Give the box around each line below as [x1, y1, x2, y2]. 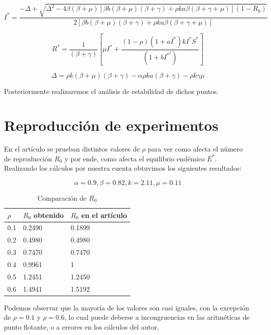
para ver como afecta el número [148, 144, 243, 154]
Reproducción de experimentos [4, 115, 218, 135]
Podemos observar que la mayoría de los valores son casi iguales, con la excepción [4, 302, 249, 312]
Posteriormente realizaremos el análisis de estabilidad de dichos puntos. [4, 86, 219, 96]
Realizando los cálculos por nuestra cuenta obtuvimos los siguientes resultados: [4, 163, 241, 173]
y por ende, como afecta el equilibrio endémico [64, 153, 205, 163]
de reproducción [4, 153, 52, 163]
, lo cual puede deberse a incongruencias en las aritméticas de [64, 312, 250, 322]
